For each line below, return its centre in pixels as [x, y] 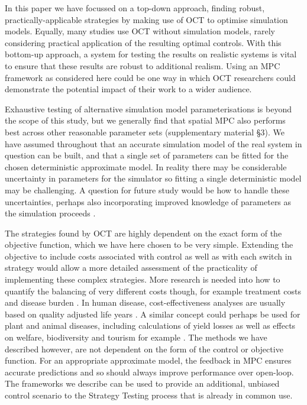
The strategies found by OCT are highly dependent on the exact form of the [143, 233]
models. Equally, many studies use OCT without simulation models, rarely [140, 31]
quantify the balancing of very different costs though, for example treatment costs [153, 291]
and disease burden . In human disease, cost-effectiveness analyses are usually [145, 302]
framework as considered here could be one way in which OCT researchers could [150, 77]
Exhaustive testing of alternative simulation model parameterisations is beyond [148, 108]
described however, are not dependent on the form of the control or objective [144, 349]
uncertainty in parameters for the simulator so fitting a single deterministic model [153, 178]
